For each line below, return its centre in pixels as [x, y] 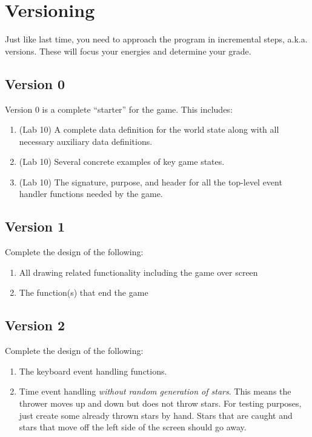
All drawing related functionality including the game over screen [138, 272]
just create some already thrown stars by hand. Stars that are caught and [156, 415]
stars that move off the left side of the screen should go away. [133, 427]
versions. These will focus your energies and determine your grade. [128, 51]
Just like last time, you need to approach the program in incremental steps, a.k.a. [156, 39]
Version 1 [35, 226]
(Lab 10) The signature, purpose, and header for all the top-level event [151, 182]
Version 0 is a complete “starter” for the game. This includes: [119, 109]
